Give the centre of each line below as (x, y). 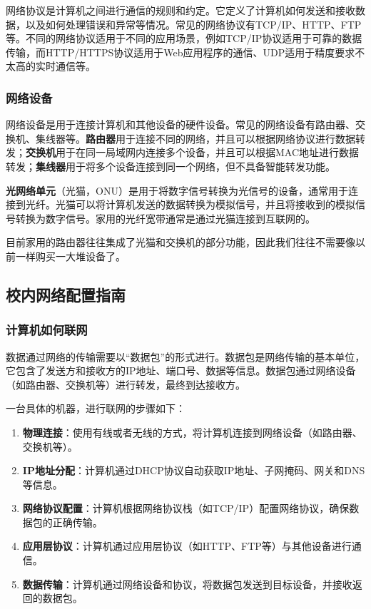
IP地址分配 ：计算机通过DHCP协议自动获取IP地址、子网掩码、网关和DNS (194, 470)
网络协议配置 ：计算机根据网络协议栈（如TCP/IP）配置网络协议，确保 (186, 508)
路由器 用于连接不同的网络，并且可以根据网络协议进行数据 (220, 138)
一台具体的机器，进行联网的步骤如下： (96, 408)
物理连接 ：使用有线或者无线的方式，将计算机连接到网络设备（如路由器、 (192, 432)
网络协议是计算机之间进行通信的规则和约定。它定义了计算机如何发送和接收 (181, 10)
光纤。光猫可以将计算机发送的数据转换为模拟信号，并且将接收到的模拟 (190, 204)
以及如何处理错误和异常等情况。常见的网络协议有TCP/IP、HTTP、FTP (193, 24)
